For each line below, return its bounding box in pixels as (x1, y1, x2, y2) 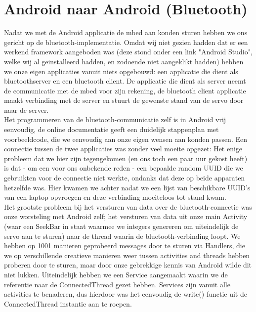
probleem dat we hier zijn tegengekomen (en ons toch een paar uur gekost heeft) (4, 153, 248, 163)
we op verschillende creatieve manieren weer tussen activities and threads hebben (4, 250, 250, 260)
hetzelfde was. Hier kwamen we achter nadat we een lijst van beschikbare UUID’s (4, 182, 251, 192)
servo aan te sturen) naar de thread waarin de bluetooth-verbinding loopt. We (4, 230, 241, 241)
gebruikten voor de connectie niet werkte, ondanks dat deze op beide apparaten (4, 173, 245, 183)
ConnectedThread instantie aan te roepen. (4, 298, 132, 309)
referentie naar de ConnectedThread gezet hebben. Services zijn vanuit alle (4, 279, 230, 289)
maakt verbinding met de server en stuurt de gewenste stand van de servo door (4, 95, 244, 105)
